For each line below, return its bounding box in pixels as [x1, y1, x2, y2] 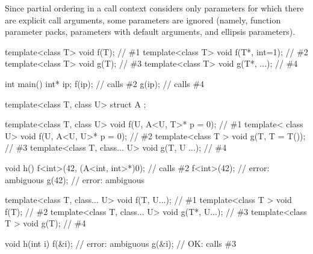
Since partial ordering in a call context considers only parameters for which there [5, 2, 304, 14]
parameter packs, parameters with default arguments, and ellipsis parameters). [5, 25, 296, 38]
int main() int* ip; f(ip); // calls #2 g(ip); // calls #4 [5, 77, 205, 89]
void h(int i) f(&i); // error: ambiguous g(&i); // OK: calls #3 [5, 237, 237, 249]
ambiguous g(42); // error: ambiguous [5, 173, 145, 186]
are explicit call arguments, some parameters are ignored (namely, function [5, 13, 281, 26]
